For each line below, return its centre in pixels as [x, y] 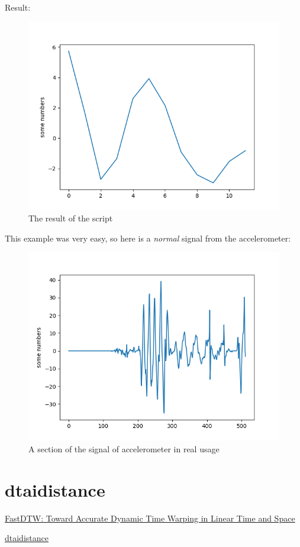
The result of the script [71, 218]
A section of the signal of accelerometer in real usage [124, 448]
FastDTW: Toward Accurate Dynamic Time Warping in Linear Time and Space [150, 518]
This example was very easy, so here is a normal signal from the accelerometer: [148, 238]
